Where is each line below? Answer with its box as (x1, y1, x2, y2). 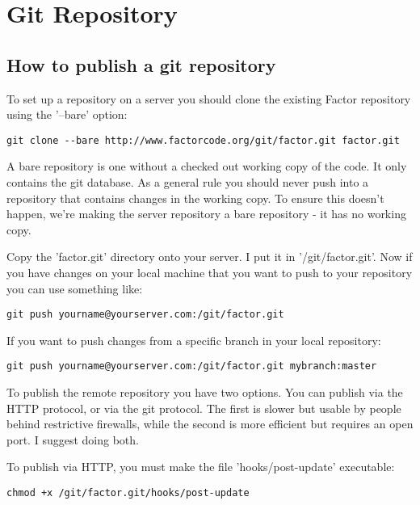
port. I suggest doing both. (6, 431, 139, 448)
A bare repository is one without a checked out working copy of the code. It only (6, 158, 407, 175)
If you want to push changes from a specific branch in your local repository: (6, 331, 381, 348)
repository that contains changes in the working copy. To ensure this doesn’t (6, 189, 384, 206)
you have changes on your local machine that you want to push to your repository (6, 263, 413, 280)
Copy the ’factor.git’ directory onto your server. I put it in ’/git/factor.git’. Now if (6, 248, 413, 265)
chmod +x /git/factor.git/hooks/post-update (6, 487, 250, 499)
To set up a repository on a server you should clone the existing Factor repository (6, 90, 411, 107)
